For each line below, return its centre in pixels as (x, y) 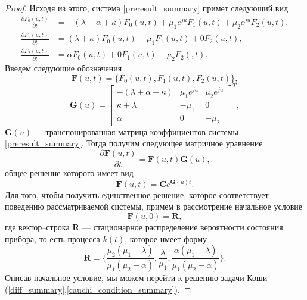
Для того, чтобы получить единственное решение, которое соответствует (137, 194)
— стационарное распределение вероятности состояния (183, 226)
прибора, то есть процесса (52, 238)
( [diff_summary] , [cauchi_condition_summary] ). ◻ (98, 289)
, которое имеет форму (166, 238)
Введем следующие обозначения (63, 68)
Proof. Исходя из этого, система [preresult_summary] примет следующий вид (147, 8)
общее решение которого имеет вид (69, 173)
